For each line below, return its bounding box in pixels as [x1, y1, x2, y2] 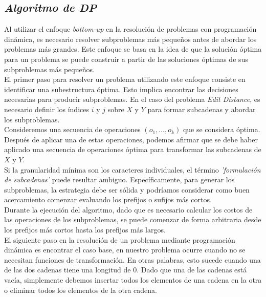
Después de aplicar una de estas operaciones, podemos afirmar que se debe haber [4, 134, 258, 144]
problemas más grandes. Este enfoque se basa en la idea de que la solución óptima [4, 44, 262, 54]
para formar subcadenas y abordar [147, 103, 256, 114]
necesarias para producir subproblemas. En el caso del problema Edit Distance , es [4, 94, 260, 104]
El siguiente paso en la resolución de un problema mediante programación [4, 234, 235, 245]
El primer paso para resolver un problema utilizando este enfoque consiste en [4, 74, 246, 84]
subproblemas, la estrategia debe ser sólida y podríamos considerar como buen [4, 184, 250, 195]
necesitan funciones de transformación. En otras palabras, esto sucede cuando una [4, 254, 261, 265]
